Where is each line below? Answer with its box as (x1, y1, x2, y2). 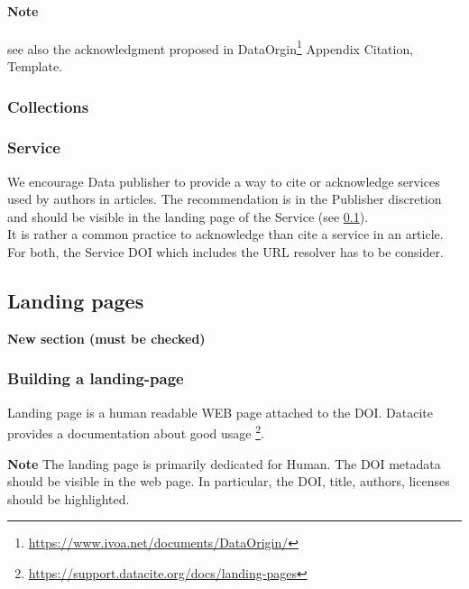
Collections (7, 95, 89, 117)
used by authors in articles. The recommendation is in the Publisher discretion (7, 189, 442, 208)
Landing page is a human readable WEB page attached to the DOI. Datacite (7, 402, 434, 421)
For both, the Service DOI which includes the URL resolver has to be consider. (7, 243, 444, 262)
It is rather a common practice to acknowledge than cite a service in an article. (7, 225, 444, 244)
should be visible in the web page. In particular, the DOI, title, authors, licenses (7, 472, 450, 491)
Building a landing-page (7, 367, 184, 390)
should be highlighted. (7, 489, 130, 508)
